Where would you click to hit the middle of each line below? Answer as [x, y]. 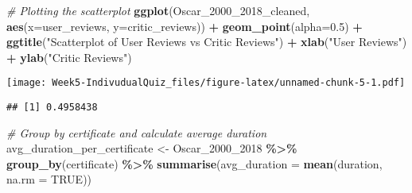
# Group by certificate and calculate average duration [137, 132]
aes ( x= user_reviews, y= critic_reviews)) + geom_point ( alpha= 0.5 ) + [185, 26]
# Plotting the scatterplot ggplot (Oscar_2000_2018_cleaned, [158, 10]
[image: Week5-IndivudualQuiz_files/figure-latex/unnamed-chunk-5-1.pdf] [206, 83]
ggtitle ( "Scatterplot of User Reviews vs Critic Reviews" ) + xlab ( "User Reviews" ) [207, 42]
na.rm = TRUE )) [49, 179]
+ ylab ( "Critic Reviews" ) [69, 57]
